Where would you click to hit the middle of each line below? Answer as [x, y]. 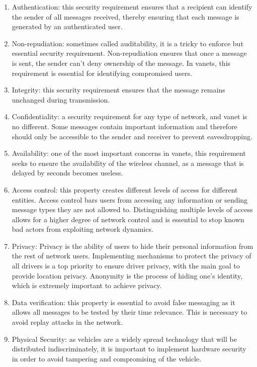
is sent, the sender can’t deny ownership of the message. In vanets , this [121, 63]
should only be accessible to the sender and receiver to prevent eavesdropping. [132, 136]
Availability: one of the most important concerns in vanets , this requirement [129, 153]
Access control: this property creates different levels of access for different [125, 189]
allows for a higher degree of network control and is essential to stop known [128, 219]
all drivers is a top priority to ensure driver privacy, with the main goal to [126, 266]
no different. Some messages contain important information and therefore [124, 126]
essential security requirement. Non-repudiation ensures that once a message [129, 53]
